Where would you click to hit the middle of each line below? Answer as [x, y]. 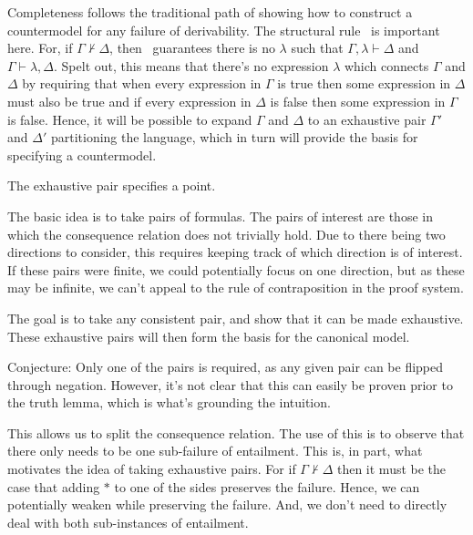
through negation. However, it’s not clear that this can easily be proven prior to [230, 384]
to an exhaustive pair [367, 119]
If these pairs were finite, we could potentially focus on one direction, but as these [236, 269]
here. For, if [40, 48]
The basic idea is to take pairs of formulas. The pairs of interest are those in [220, 216]
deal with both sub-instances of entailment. [128, 522]
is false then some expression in [358, 101]
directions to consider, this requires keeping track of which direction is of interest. [235, 252]
